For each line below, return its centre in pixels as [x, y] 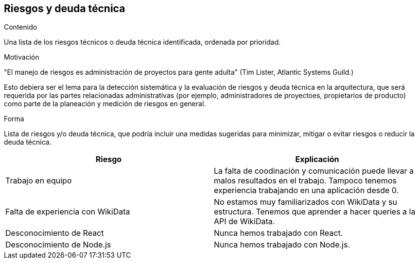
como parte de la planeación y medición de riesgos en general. [105, 104]
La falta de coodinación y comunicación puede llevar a [314, 171]
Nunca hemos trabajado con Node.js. [282, 245]
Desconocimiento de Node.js [58, 245]
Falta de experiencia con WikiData [68, 212]
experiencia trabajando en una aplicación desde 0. [306, 190]
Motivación [22, 57]
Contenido [21, 27]
